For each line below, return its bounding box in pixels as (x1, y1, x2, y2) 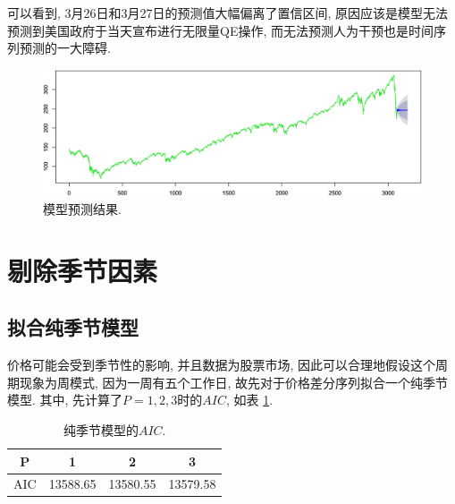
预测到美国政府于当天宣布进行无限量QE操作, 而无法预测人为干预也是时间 (7, 21, 434, 39)
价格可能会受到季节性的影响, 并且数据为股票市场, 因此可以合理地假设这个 (7, 355, 436, 374)
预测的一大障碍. (19, 38, 111, 57)
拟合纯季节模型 (7, 313, 139, 341)
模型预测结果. (43, 199, 122, 218)
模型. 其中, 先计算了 (7, 390, 123, 409)
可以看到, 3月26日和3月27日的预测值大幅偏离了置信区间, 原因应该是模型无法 (7, 4, 449, 21)
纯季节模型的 (63, 420, 139, 439)
